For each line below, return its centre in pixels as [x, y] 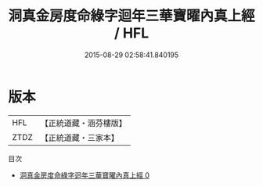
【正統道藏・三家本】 [80, 138]
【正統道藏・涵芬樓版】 [84, 123]
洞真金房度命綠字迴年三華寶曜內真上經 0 [85, 175]
